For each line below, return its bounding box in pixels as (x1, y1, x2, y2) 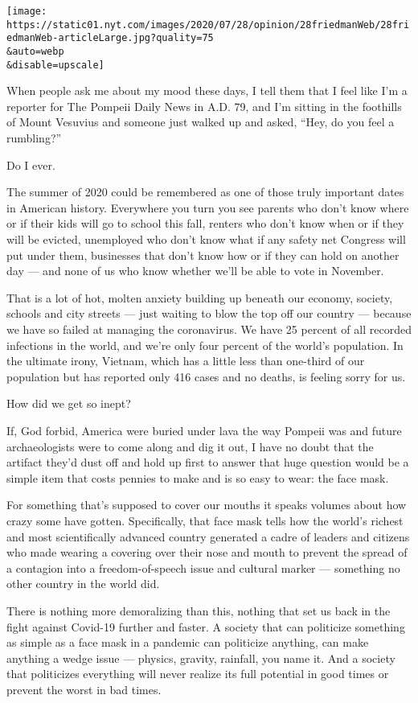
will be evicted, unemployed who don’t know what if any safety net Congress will (6, 231, 406, 248)
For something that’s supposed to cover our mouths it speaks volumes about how (6, 496, 407, 513)
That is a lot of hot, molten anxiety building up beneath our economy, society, (6, 289, 393, 306)
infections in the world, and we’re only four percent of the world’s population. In (6, 336, 404, 353)
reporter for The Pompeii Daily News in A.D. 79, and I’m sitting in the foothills (6, 97, 402, 114)
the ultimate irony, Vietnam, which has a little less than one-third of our (6, 352, 365, 369)
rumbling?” (6, 129, 62, 146)
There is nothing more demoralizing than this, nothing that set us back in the (6, 602, 391, 619)
